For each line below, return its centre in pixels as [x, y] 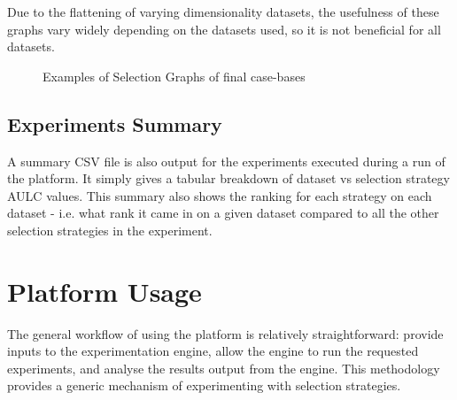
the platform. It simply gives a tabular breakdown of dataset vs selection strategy [228, 178]
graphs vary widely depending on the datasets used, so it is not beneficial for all [224, 29]
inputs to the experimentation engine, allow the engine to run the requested [213, 351]
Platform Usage [105, 291]
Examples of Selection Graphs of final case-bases [174, 76]
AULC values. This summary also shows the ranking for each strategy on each [220, 195]
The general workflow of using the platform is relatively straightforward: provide [225, 333]
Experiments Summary [115, 123]
